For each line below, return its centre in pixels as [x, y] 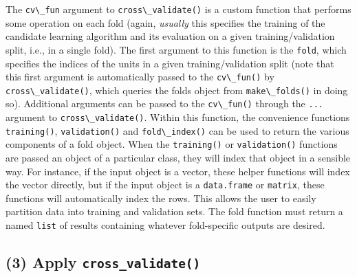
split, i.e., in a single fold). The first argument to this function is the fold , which [176, 49]
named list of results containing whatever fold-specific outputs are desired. [165, 225]
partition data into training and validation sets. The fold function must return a [174, 211]
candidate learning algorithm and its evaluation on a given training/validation [170, 36]
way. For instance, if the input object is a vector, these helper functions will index [178, 171]
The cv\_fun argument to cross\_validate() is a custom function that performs [178, 9]
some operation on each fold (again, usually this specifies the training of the [165, 22]
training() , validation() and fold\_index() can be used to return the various [177, 130]
